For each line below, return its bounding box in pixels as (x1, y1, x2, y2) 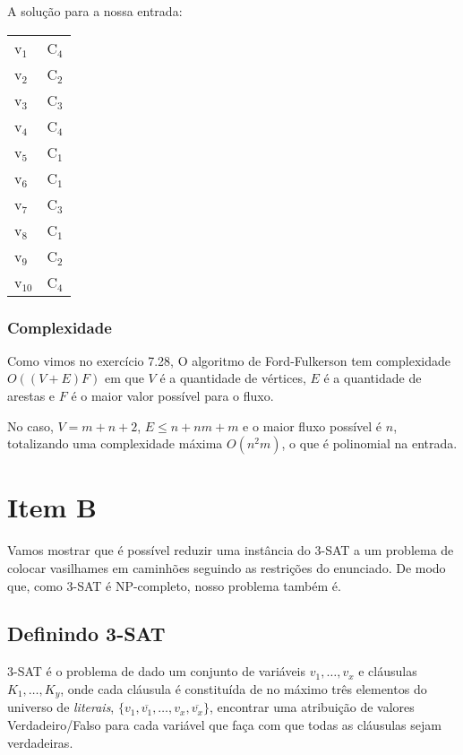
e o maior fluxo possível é (243, 416, 382, 435)
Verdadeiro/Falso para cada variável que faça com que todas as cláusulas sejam (7, 715, 442, 733)
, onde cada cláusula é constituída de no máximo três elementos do (60, 679, 427, 698)
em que (104, 369, 144, 387)
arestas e (7, 386, 56, 404)
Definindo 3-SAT (7, 620, 166, 647)
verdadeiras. (7, 733, 73, 751)
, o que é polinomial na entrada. (281, 434, 458, 453)
